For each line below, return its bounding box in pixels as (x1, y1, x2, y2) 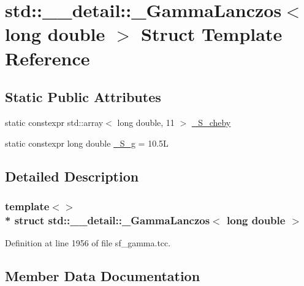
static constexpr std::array (5, 116, 104, 128)
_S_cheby (191, 116, 231, 128)
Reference (5, 45, 90, 70)
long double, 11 (117, 116, 175, 128)
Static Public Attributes (5, 87, 161, 106)
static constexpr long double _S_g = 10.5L (5, 136, 169, 149)
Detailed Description (5, 166, 139, 185)
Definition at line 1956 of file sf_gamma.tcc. (5, 237, 171, 249)
